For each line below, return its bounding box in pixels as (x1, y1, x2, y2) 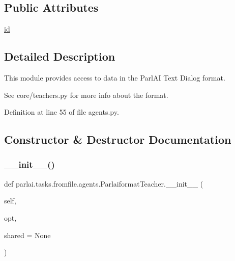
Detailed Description (4, 48, 115, 64)
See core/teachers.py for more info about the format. (4, 89, 168, 100)
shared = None (4, 229, 51, 240)
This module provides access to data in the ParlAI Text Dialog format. (4, 72, 225, 83)
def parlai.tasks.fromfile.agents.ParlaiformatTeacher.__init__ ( (4, 178, 203, 189)
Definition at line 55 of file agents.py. (4, 107, 119, 117)
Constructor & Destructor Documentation (4, 132, 231, 147)
